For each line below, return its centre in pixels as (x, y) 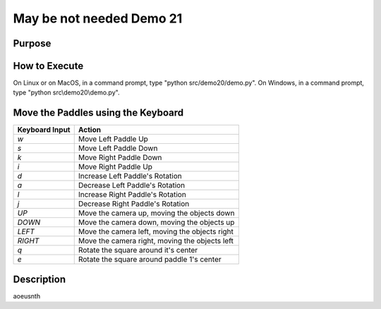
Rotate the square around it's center (138, 250)
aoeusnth (27, 296)
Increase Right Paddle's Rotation (132, 195)
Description (40, 279)
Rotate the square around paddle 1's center (150, 260)
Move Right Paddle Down (120, 157)
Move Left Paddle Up (113, 139)
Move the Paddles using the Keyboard (98, 113)
